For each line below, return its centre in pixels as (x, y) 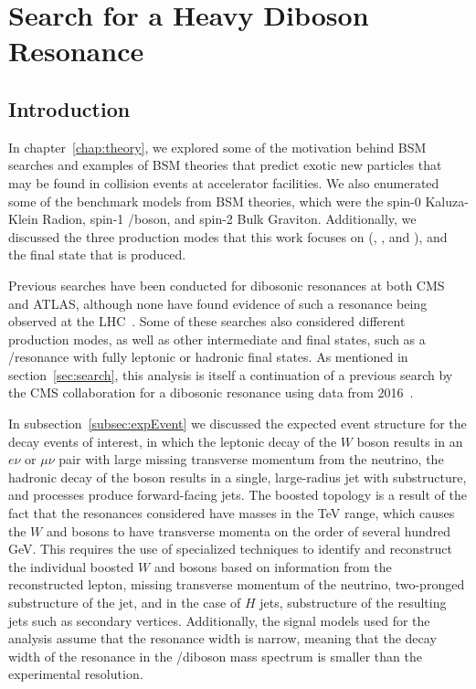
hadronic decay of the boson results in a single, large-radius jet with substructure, (238, 477)
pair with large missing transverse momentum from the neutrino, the (251, 459)
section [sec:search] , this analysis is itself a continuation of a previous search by (231, 374)
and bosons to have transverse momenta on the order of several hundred (248, 530)
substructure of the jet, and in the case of (125, 603)
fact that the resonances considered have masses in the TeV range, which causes (232, 513)
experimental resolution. (76, 674)
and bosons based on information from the (273, 566)
